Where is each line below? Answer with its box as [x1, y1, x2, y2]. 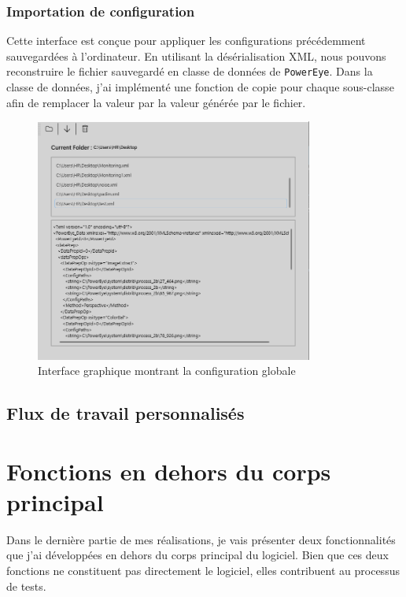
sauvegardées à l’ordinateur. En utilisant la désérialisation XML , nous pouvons [6, 47, 386, 64]
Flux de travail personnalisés [6, 401, 245, 425]
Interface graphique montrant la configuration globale [38, 362, 296, 379]
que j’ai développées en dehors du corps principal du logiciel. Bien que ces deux [6, 547, 389, 563]
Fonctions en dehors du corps [6, 454, 331, 487]
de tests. [6, 577, 46, 594]
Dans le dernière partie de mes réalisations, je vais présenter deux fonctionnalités [6, 531, 396, 547]
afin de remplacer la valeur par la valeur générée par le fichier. [6, 94, 306, 110]
